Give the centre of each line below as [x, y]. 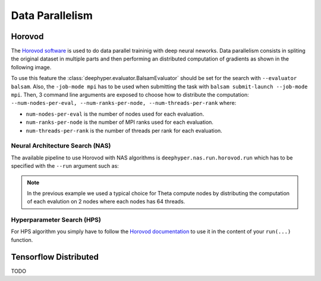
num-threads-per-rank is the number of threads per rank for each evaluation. [124, 130]
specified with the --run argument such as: [65, 166]
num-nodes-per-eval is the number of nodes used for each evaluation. [115, 114]
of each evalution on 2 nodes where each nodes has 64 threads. [106, 202]
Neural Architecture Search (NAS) [61, 146]
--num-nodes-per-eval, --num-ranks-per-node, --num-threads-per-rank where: [124, 103]
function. [22, 240]
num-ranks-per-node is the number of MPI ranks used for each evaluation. [120, 122]
